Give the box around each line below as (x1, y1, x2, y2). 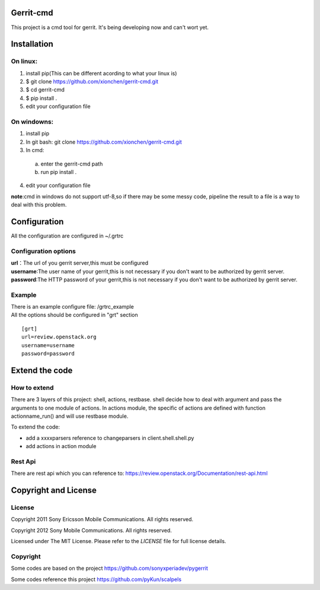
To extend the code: (11, 423, 60, 430)
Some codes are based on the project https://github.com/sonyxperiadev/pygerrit (11, 564, 209, 572)
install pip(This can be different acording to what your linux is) (25, 69, 177, 77)
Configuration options (11, 247, 76, 255)
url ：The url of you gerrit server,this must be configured (11, 259, 149, 267)
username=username (21, 342, 75, 348)
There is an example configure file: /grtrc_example (11, 303, 135, 310)
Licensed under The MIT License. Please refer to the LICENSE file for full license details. (11, 538, 226, 545)
